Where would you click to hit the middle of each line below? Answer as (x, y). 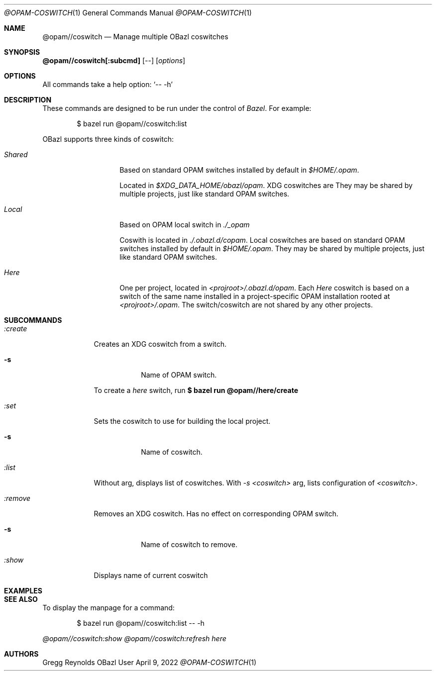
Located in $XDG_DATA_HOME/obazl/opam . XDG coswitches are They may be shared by (266, 185)
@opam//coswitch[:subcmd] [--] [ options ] (114, 60)
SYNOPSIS (22, 52)
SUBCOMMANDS (33, 320)
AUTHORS (21, 654)
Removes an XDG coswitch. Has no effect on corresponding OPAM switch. (216, 514)
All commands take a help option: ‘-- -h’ (108, 84)
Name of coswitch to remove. (189, 544)
